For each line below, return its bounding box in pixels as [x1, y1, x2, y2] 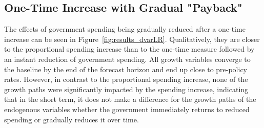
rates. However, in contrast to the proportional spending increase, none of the [4, 74, 248, 84]
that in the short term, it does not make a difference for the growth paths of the [4, 94, 256, 104]
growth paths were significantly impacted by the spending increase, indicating [4, 83, 249, 94]
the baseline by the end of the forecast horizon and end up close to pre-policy [4, 63, 248, 74]
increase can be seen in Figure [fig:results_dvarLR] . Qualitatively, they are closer [4, 33, 260, 44]
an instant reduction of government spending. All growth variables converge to [4, 53, 251, 64]
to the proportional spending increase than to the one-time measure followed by [4, 44, 255, 54]
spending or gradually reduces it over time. [4, 114, 139, 124]
